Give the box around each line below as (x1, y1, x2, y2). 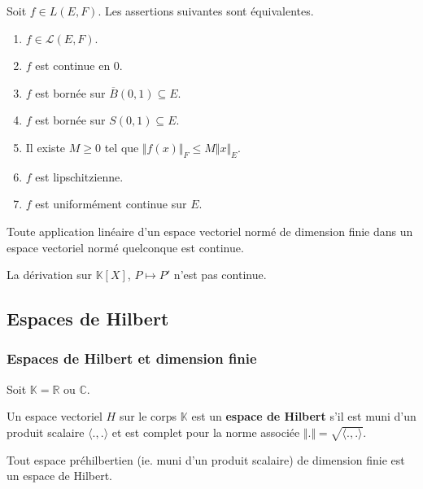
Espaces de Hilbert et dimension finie (7, 348, 257, 369)
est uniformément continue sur (35, 195, 187, 212)
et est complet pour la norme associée (111, 423, 300, 440)
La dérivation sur (7, 266, 92, 283)
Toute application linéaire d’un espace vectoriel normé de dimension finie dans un (7, 222, 413, 239)
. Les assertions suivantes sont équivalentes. (98, 2, 314, 19)
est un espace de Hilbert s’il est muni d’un (191, 408, 416, 425)
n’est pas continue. (173, 266, 267, 283)
